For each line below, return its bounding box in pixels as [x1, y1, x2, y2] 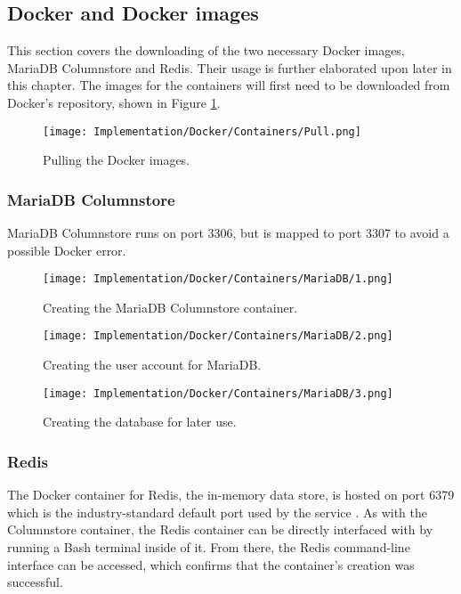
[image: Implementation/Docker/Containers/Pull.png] [43, 125, 361, 138]
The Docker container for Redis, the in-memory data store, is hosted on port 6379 [7, 485, 455, 504]
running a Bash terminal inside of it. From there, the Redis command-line [7, 537, 410, 556]
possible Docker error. [7, 240, 126, 259]
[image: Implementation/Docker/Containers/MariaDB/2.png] [43, 330, 393, 343]
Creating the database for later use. [43, 412, 237, 431]
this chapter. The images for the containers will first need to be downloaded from [7, 76, 450, 94]
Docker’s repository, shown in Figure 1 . [7, 93, 221, 111]
